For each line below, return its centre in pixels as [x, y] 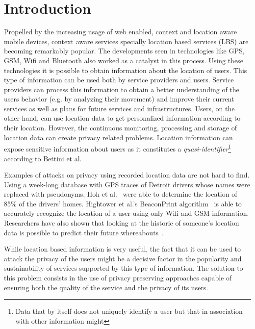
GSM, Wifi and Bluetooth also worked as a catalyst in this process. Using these [124, 60]
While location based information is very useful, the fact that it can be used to [123, 249]
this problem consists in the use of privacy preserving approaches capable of [118, 278]
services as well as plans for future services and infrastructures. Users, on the [119, 108]
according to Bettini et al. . [46, 158]
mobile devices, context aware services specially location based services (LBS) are [126, 41]
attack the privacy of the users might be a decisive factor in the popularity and [123, 258]
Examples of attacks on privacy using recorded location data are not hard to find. [127, 175]
